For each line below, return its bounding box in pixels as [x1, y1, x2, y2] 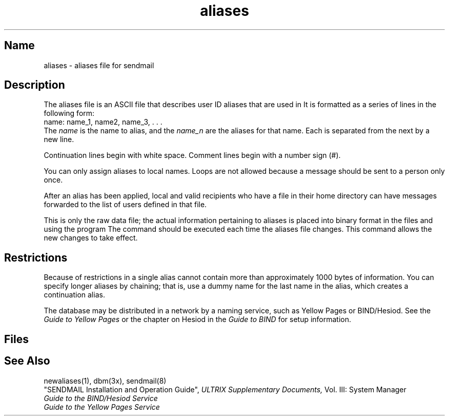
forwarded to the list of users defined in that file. [44, 200, 207, 209]
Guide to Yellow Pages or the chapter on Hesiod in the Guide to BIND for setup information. [44, 315, 352, 324]
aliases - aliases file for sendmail [44, 61, 154, 70]
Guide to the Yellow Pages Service [44, 402, 160, 411]
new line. [44, 135, 74, 144]
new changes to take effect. [44, 233, 138, 243]
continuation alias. [44, 290, 105, 299]
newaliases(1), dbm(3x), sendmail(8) [44, 376, 167, 385]
